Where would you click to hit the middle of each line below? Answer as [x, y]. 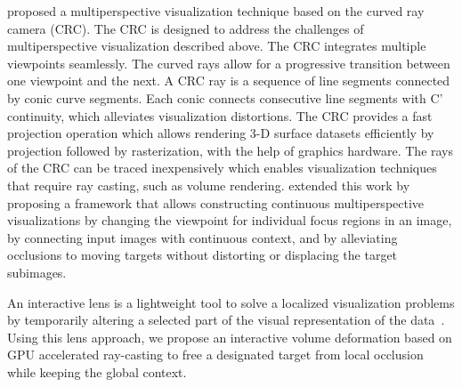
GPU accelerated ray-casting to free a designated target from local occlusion [215, 355]
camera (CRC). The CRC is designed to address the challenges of [186, 28]
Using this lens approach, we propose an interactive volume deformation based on [230, 337]
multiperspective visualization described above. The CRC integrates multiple [217, 46]
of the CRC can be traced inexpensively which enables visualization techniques [222, 168]
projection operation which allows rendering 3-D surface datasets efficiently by [221, 133]
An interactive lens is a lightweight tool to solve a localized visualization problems [231, 302]
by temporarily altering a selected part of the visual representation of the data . [226, 320]
